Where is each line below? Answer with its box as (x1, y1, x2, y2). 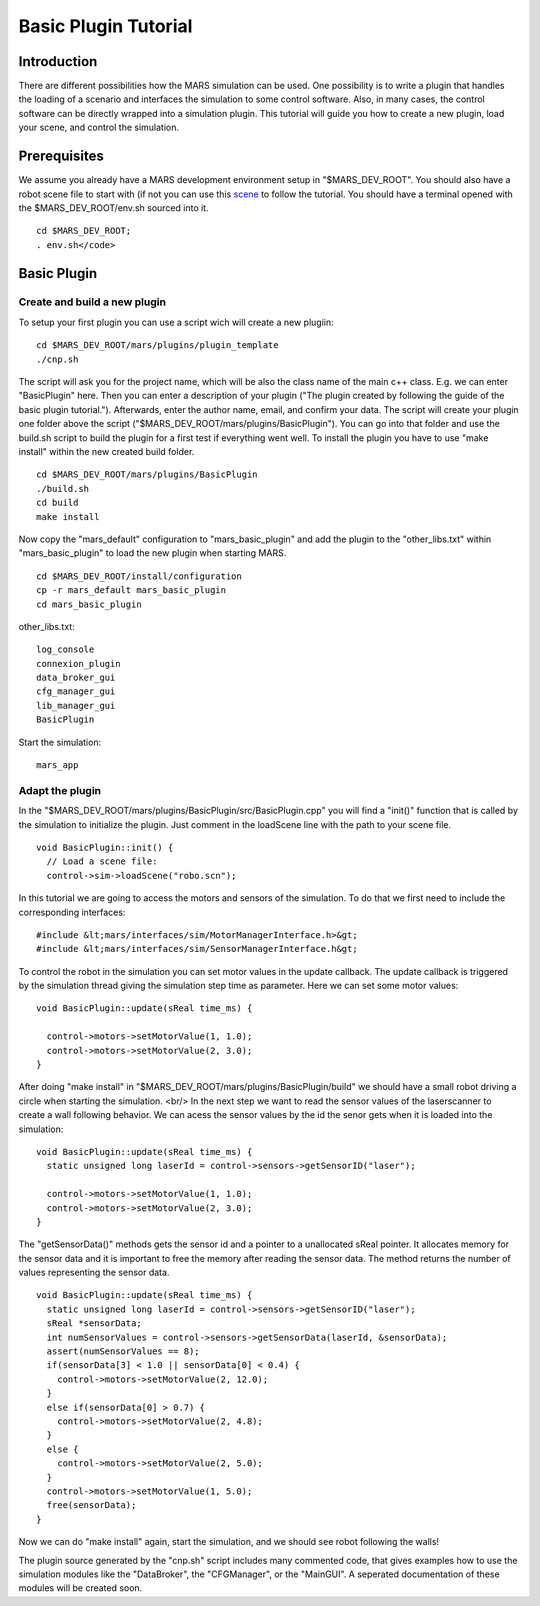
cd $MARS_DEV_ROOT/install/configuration (36, 570, 242, 582)
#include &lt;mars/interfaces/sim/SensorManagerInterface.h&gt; (36, 943, 359, 955)
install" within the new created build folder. (18, 445, 195, 457)
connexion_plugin (36, 658, 121, 669)
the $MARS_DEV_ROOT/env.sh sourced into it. (18, 201, 209, 214)
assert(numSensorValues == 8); (46, 1346, 200, 1357)
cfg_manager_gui (36, 686, 116, 697)
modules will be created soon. (18, 1582, 143, 1594)
